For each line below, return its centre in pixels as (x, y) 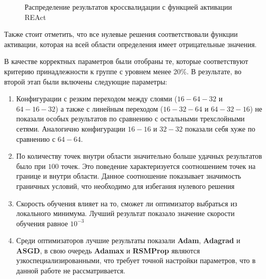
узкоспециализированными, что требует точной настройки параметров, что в (136, 260)
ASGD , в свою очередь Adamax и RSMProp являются (108, 250)
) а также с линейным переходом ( (109, 108)
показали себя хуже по (220, 128)
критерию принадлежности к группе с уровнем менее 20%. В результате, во (123, 71)
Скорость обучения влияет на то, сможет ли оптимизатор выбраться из (127, 203)
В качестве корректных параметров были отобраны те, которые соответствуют (126, 61)
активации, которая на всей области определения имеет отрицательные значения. (130, 44)
